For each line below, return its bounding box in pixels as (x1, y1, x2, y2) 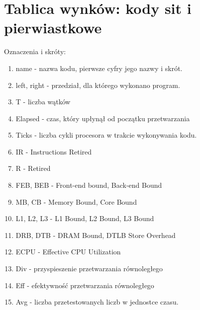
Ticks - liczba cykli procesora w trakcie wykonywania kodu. (15, 130, 197, 140)
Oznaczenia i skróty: (4, 46, 66, 57)
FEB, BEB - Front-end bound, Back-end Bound (15, 180, 162, 190)
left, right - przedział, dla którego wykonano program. (15, 79, 180, 90)
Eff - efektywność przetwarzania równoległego (15, 280, 154, 290)
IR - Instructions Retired (15, 146, 92, 156)
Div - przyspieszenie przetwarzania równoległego (15, 263, 163, 274)
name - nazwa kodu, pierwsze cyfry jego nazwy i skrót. (15, 63, 183, 73)
